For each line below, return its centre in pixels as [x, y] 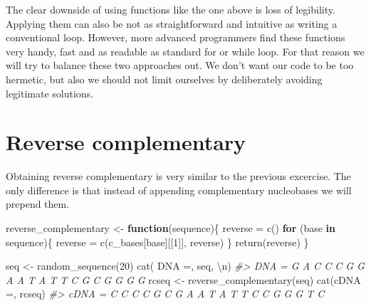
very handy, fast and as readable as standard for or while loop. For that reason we [185, 51]
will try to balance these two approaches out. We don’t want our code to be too [180, 65]
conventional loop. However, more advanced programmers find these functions [176, 37]
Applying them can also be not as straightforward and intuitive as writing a [172, 23]
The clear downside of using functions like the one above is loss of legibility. [171, 9]
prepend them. [38, 204]
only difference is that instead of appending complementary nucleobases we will [179, 190]
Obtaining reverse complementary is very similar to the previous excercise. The [178, 176]
